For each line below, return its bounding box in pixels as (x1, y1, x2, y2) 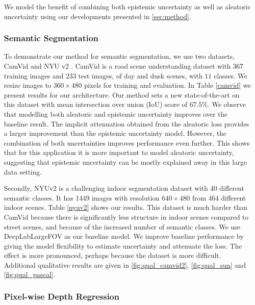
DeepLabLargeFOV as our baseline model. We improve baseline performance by (4, 231, 244, 241)
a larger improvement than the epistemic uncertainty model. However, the (4, 128, 227, 138)
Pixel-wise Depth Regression (4, 290, 120, 302)
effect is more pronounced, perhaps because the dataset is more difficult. (4, 250, 221, 260)
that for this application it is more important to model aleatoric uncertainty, (4, 147, 234, 157)
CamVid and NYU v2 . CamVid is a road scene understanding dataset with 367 (4, 61, 244, 71)
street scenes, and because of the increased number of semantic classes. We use (4, 221, 240, 231)
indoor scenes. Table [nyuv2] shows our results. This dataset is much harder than (4, 202, 248, 212)
